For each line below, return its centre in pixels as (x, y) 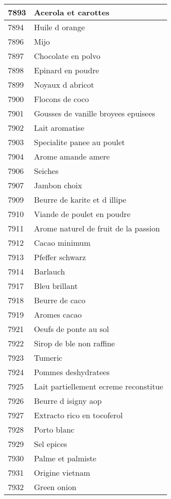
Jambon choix (58, 185)
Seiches (46, 171)
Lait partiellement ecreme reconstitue (99, 386)
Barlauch (49, 271)
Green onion (55, 487)
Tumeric (48, 358)
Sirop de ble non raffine (74, 343)
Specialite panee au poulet (79, 142)
